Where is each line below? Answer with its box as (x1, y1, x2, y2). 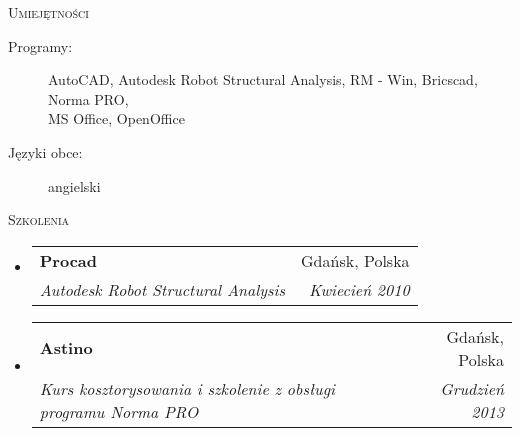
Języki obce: (8, 141, 83, 162)
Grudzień (440, 376, 504, 400)
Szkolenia (8, 209, 70, 230)
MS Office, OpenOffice (48, 108, 185, 129)
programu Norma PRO (39, 399, 199, 423)
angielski (48, 175, 101, 196)
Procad (39, 248, 98, 272)
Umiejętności (8, 2, 89, 22)
